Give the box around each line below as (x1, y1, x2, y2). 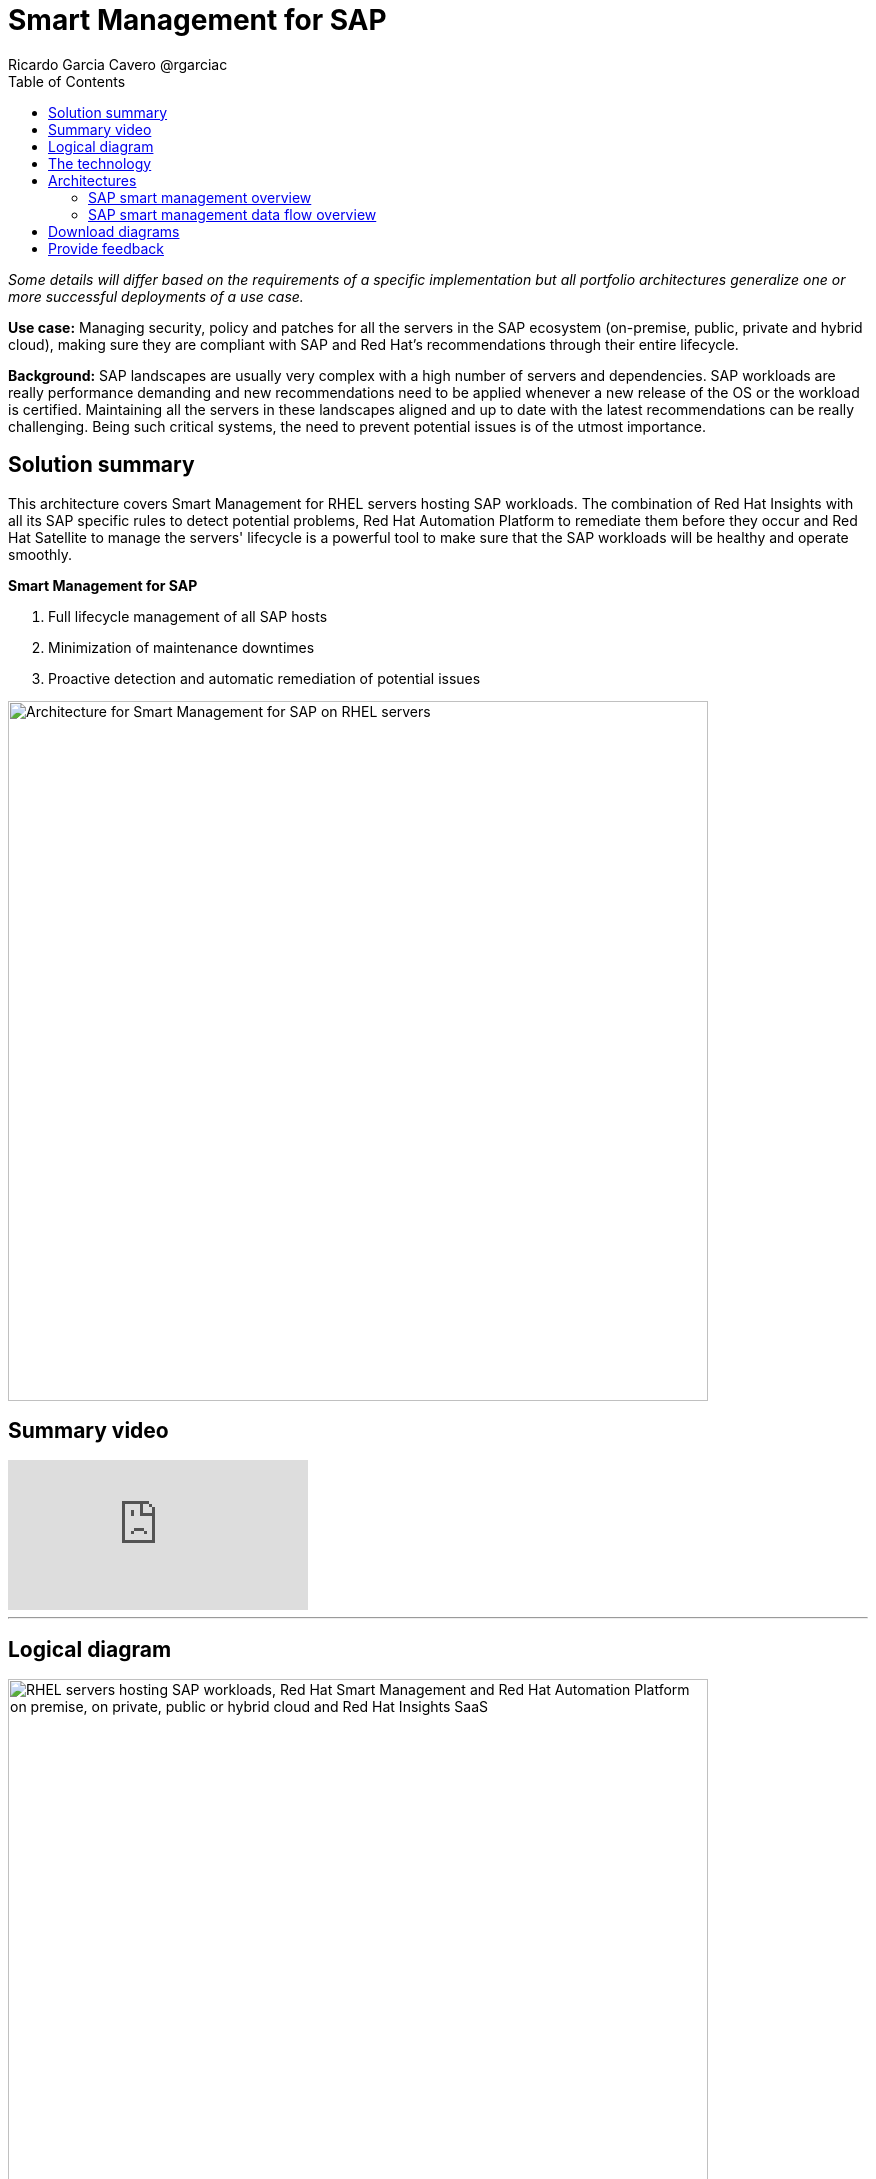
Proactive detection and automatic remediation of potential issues (48, 669, 481, 687)
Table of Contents (8, 72, 126, 90)
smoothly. (8, 545, 73, 563)
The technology (48, 154, 152, 172)
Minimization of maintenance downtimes (48, 638, 315, 656)
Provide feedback (48, 239, 164, 257)
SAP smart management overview (88, 188, 312, 206)
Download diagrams (48, 222, 180, 240)
